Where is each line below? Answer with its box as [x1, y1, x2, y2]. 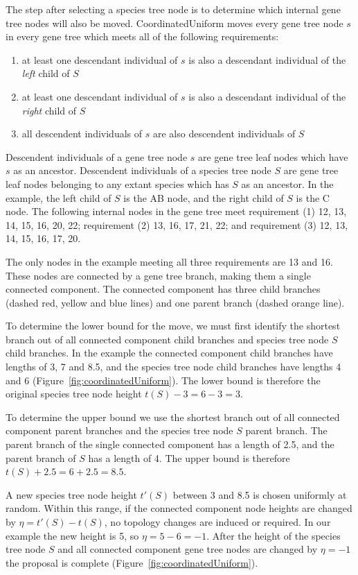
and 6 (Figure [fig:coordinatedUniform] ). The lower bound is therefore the [6, 372, 321, 387]
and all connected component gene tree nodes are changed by [57, 542, 318, 556]
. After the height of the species [206, 528, 341, 542]
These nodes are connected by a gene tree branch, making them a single [6, 268, 311, 282]
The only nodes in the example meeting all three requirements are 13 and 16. [6, 254, 333, 268]
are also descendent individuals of [152, 126, 296, 141]
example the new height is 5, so [6, 528, 139, 542]
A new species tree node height [6, 487, 137, 501]
